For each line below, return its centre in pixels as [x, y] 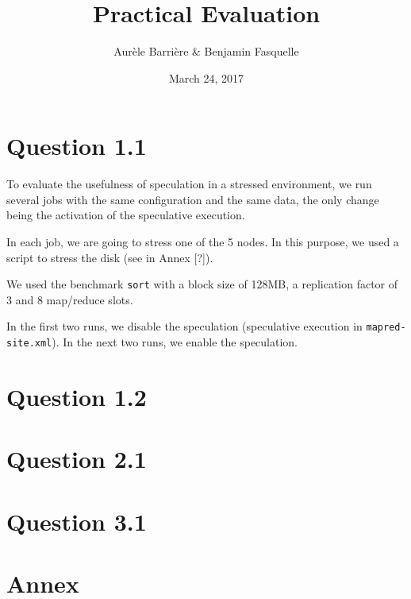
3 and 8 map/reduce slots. [70, 299]
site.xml [29, 344]
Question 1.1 [77, 146]
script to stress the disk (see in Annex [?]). [110, 257]
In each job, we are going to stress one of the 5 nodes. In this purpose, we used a [203, 242]
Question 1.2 [77, 396]
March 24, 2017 [206, 77]
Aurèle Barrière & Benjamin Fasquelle [206, 51]
